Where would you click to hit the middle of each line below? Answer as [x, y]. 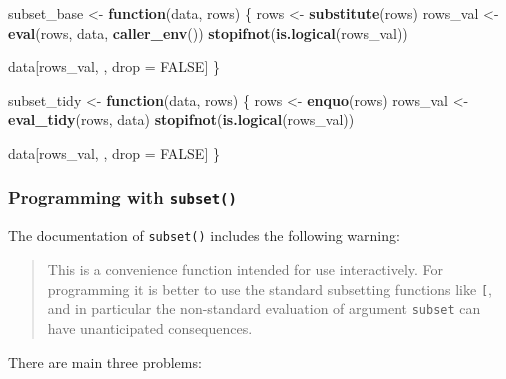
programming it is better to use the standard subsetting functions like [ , [269, 288]
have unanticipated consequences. [150, 327]
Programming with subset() [122, 197]
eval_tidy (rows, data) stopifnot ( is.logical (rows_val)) [181, 119]
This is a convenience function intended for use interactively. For [245, 269]
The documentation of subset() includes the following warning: [204, 235]
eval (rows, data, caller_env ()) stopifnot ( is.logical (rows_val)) [208, 32]
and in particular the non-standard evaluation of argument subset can [264, 308]
